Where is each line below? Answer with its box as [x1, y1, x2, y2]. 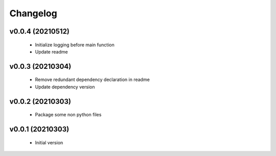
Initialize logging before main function [35, 41, 114, 48]
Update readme [35, 48, 68, 55]
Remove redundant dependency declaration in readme [35, 76, 150, 83]
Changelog [9, 8, 57, 19]
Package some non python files [35, 112, 102, 118]
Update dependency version [35, 84, 95, 90]
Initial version [35, 139, 63, 145]
